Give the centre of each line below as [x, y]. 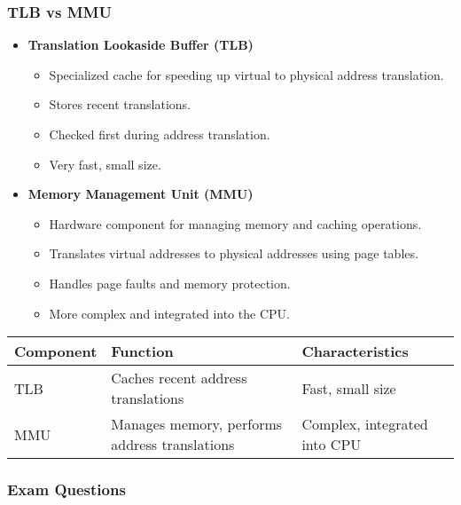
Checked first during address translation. [160, 134]
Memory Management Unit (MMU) [141, 194]
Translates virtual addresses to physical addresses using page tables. [234, 253]
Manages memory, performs [197, 424]
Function [142, 351]
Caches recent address [179, 378]
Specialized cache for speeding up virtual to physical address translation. [246, 74]
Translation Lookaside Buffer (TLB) [141, 45]
